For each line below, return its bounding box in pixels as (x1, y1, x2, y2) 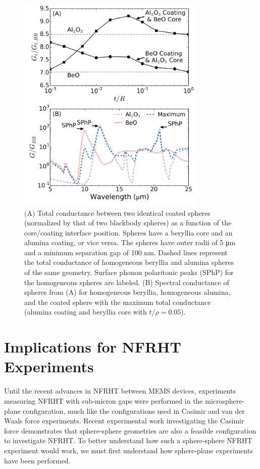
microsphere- (205, 395, 245, 406)
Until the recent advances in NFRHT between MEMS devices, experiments (4, 385, 236, 396)
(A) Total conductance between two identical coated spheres (24, 207, 211, 218)
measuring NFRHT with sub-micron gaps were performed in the (4, 395, 203, 406)
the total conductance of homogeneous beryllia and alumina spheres (24, 257, 234, 267)
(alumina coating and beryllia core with (24, 306, 147, 317)
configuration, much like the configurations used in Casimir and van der (23, 405, 245, 416)
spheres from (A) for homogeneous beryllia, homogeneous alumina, (24, 287, 231, 297)
